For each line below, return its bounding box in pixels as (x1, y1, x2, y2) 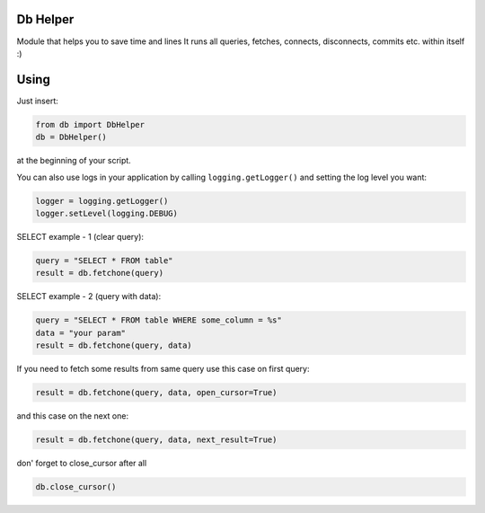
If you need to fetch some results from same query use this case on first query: (16, 364, 310, 375)
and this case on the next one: (16, 411, 129, 421)
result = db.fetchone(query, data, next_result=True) (35, 434, 278, 445)
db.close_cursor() (35, 482, 117, 491)
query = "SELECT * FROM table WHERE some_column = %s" (35, 315, 282, 325)
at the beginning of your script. (16, 155, 132, 166)
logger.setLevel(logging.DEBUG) (35, 208, 179, 218)
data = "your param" (35, 328, 126, 338)
